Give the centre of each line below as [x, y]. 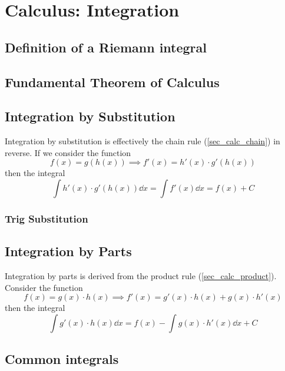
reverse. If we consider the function [68, 152]
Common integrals [62, 359]
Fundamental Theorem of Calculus [112, 82]
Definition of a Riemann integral [106, 47]
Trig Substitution [47, 218]
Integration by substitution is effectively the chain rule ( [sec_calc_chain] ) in [142, 141]
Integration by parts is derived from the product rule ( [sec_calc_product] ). [141, 275]
